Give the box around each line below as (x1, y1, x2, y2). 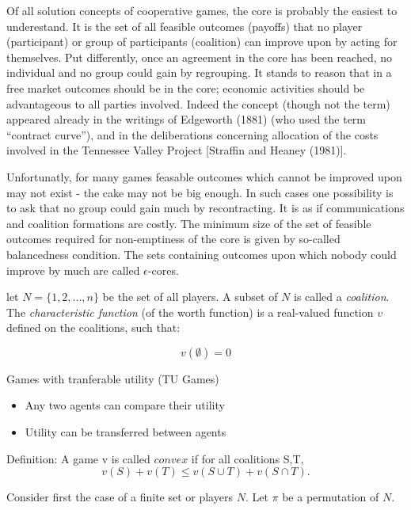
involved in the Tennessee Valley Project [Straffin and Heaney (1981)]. (6, 142, 347, 158)
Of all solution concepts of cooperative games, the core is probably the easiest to (6, 2, 398, 18)
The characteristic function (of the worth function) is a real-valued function (6, 303, 374, 320)
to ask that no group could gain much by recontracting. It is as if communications (6, 200, 405, 216)
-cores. (147, 261, 179, 278)
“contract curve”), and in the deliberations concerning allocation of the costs (6, 126, 379, 143)
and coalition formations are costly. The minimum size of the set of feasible (6, 215, 371, 231)
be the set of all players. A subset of (102, 288, 278, 305)
